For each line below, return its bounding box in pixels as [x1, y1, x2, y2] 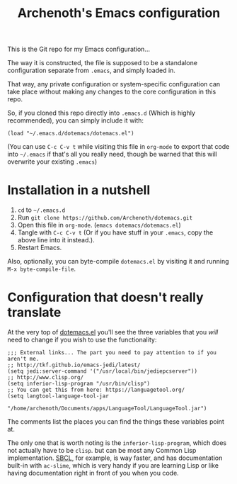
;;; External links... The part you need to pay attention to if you [7, 349, 217, 356]
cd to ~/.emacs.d [17, 206, 66, 214]
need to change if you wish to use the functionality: [7, 335, 157, 344]
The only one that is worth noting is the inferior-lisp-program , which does [7, 439, 227, 447]
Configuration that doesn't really [7, 289, 204, 305]
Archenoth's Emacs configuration [17, 5, 221, 21]
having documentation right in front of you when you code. [7, 469, 179, 478]
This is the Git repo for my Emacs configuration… [7, 45, 151, 54]
